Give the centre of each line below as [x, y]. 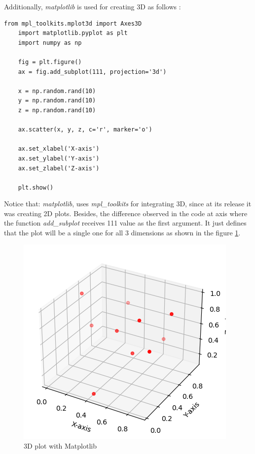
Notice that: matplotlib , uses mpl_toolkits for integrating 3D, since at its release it [128, 204]
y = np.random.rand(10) [57, 101]
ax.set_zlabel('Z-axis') [59, 168]
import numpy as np [50, 43]
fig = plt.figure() [50, 62]
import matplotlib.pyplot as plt [73, 33]
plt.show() [36, 187]
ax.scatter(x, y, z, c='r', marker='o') [85, 130]
